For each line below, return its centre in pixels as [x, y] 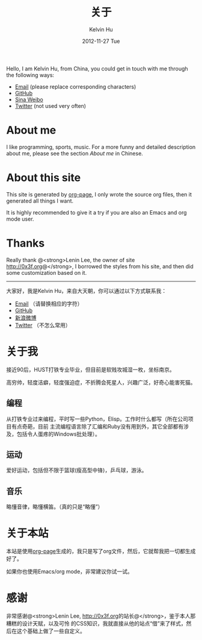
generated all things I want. [40, 201]
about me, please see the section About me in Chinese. [75, 153]
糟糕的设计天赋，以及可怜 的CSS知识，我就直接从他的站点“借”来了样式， [96, 623]
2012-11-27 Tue [101, 41]
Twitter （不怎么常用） [43, 325]
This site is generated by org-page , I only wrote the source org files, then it [99, 194]
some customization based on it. [47, 272]
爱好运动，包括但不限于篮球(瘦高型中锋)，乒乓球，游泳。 [77, 470]
